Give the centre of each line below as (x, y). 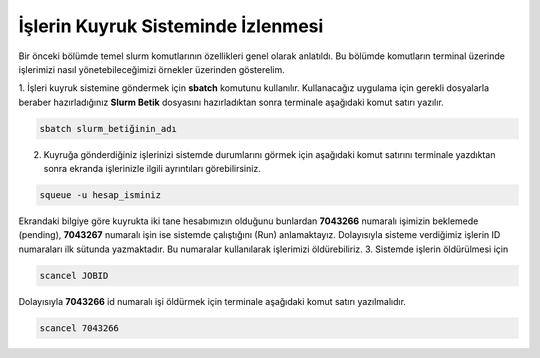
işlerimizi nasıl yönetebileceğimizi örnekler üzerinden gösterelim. (151, 69)
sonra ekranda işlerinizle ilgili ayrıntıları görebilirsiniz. (152, 169)
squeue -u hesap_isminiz (100, 195)
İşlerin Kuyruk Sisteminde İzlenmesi (171, 26)
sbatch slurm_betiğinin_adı (108, 128)
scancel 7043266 (79, 328)
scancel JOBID (74, 275)
